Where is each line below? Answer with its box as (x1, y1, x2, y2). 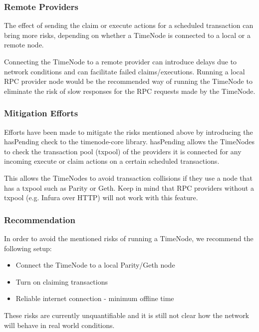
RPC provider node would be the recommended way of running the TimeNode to (4, 76, 253, 86)
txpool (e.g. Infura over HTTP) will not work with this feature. (4, 192, 198, 203)
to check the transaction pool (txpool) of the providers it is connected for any (4, 146, 242, 156)
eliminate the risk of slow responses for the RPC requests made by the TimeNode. (4, 85, 256, 96)
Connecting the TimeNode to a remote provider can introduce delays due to (4, 56, 237, 66)
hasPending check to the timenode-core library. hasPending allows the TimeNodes (4, 136, 255, 147)
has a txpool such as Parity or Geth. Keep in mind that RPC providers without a (4, 182, 254, 193)
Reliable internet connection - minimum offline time (15, 293, 174, 304)
